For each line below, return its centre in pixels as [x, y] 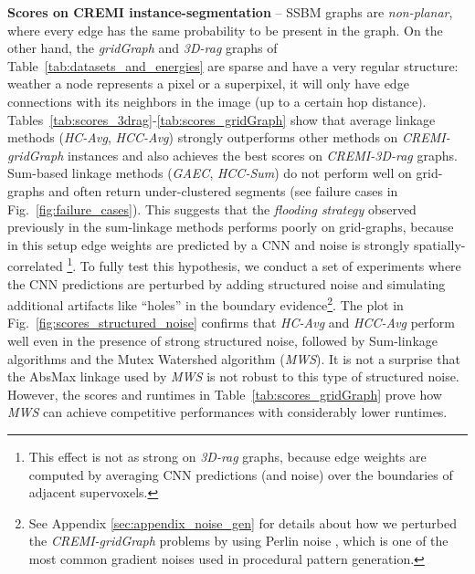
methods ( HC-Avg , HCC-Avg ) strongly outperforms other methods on [203, 137]
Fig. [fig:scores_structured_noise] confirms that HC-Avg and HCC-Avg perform [231, 323]
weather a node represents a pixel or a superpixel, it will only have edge [208, 83]
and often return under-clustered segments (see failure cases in [223, 190]
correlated [35, 265]
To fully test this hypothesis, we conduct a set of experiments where [270, 265]
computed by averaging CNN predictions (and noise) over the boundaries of [241, 474]
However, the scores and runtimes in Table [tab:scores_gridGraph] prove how [225, 394]
